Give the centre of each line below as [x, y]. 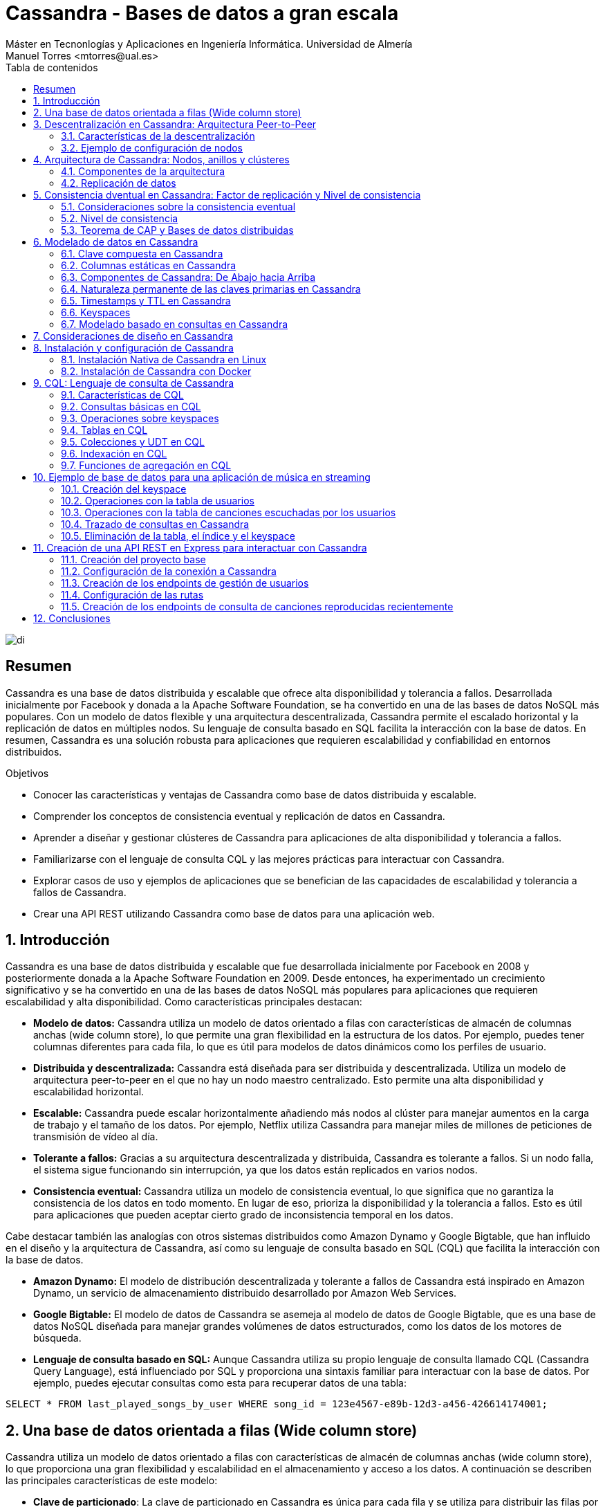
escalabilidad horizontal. [89, 1092]
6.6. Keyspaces [96, 312]
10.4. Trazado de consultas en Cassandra [155, 524]
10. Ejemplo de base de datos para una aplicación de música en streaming [202, 477]
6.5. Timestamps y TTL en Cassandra [146, 300]
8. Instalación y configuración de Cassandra [133, 347]
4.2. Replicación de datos [119, 183]
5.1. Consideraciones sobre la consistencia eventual [178, 206]
